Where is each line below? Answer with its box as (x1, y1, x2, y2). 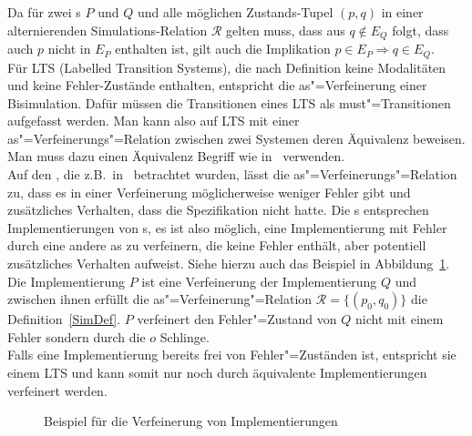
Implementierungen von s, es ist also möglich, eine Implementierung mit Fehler (7, 218, 447, 237)
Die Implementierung (7, 271, 125, 290)
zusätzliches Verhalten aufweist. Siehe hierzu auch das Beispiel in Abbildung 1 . (7, 254, 450, 273)
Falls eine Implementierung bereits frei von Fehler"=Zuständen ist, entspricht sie (7, 345, 457, 364)
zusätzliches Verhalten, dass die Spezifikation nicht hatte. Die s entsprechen (7, 200, 429, 219)
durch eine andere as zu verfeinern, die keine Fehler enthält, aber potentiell (7, 236, 426, 255)
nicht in (47, 39, 91, 58)
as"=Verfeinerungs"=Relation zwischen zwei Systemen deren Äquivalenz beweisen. (7, 128, 466, 147)
